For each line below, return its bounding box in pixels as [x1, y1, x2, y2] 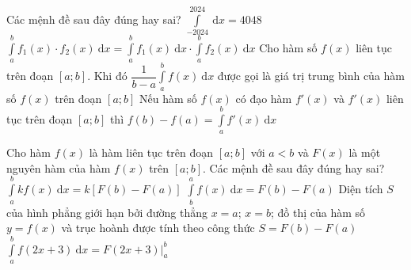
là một [348, 144, 381, 161]
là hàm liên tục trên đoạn [89, 144, 214, 161]
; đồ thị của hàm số [271, 203, 366, 220]
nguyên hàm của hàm [6, 159, 111, 176]
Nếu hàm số [139, 89, 197, 106]
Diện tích [338, 181, 383, 197]
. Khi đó [87, 67, 127, 84]
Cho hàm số [259, 39, 318, 55]
